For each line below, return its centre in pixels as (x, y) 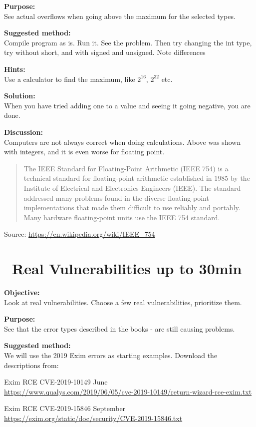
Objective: (22, 292)
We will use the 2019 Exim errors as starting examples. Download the (111, 355)
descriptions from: (31, 365)
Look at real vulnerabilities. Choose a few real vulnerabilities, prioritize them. (123, 302)
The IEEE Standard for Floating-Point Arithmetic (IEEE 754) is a (126, 168)
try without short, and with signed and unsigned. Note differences (105, 52)
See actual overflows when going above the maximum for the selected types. (120, 16)
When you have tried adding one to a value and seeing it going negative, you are (127, 105)
